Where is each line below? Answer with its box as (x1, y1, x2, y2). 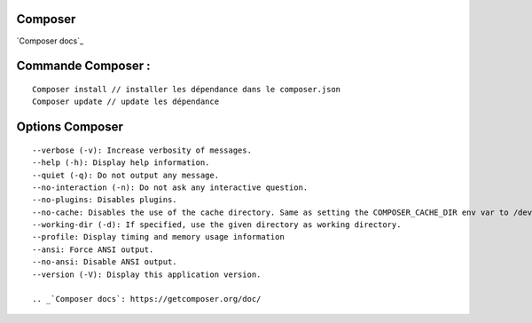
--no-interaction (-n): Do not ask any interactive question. (32, 182, 309, 193)
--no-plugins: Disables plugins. (32, 195, 177, 205)
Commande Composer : (16, 59, 151, 74)
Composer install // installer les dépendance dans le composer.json (32, 84, 341, 94)
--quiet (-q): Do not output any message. (32, 169, 220, 180)
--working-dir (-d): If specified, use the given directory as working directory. (32, 220, 402, 230)
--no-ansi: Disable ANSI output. (32, 257, 177, 267)
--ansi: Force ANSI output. (32, 244, 154, 255)
